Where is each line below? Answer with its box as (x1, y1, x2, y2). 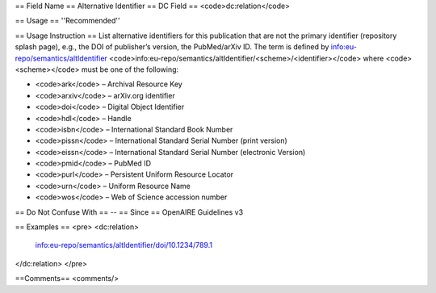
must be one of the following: (81, 65, 179, 74)
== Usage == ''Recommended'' (15, 16, 120, 26)
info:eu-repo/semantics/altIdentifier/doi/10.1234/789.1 (35, 241, 213, 250)
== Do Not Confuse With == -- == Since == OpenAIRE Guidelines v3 (15, 207, 244, 217)
